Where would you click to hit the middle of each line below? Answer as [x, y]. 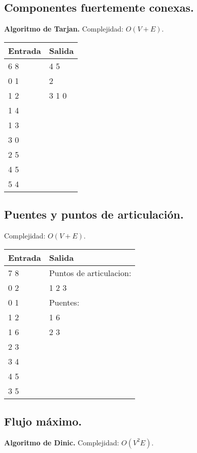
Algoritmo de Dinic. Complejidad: [62, 442]
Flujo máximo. [43, 421]
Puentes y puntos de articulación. [94, 214]
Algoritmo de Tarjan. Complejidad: [64, 29]
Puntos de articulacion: [90, 273]
